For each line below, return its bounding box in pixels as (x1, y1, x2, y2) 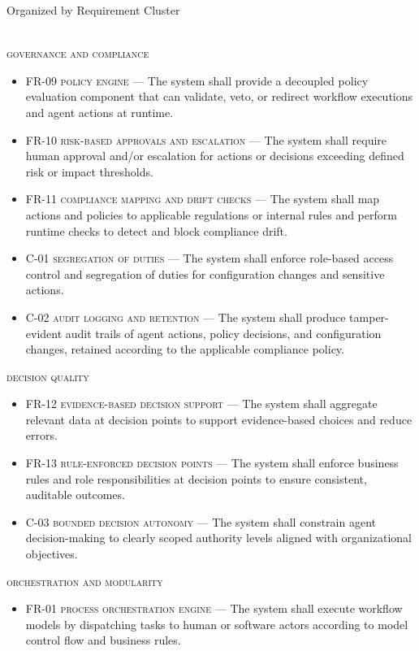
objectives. (25, 545, 78, 562)
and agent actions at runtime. (25, 103, 174, 120)
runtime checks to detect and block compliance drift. (25, 222, 287, 239)
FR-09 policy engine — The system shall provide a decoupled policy (25, 72, 369, 89)
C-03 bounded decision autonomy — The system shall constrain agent (25, 513, 376, 530)
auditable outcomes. (25, 486, 125, 503)
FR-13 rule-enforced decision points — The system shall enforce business (25, 454, 399, 471)
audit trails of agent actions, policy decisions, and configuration (65, 324, 382, 341)
